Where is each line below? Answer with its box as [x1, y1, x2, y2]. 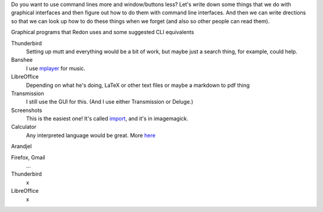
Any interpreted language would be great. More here [26, 132, 156, 139]
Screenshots [11, 107, 42, 114]
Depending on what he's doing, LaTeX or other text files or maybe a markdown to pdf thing [26, 81, 250, 89]
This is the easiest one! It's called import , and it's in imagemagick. [26, 115, 188, 122]
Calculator [11, 123, 37, 131]
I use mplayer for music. [26, 65, 86, 72]
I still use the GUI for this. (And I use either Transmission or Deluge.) [26, 98, 194, 105]
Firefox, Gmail [11, 153, 45, 161]
